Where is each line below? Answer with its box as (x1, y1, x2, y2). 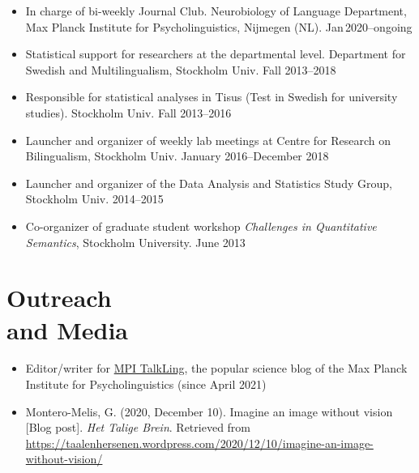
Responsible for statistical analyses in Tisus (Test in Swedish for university (25, 88, 398, 105)
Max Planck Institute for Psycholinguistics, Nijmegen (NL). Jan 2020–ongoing (25, 18, 413, 35)
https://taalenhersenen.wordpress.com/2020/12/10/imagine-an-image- (25, 434, 374, 451)
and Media (6, 313, 128, 346)
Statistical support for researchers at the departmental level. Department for (25, 45, 406, 62)
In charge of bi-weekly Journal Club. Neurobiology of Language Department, (25, 2, 407, 19)
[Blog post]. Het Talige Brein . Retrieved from (25, 419, 251, 436)
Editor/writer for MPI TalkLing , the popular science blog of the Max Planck (25, 360, 408, 377)
